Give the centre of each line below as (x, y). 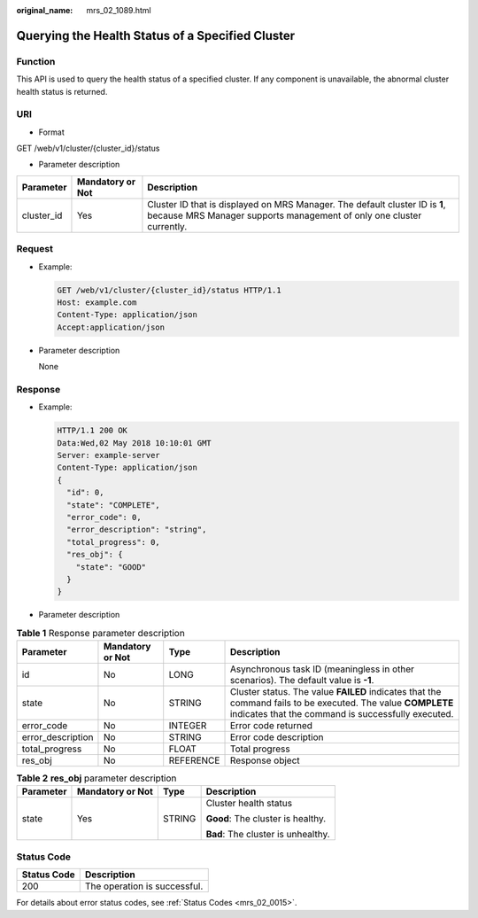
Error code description (277, 737)
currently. (167, 226)
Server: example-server (109, 455)
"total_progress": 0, (114, 542)
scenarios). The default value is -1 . (302, 681)
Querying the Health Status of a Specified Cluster (156, 35)
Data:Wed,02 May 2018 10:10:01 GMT (134, 443)
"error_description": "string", (137, 530)
